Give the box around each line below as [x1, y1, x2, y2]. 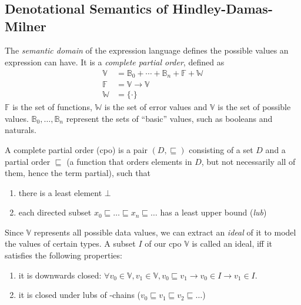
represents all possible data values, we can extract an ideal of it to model [34, 226, 296, 238]
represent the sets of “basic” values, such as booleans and [66, 112, 273, 124]
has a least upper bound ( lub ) [160, 206, 267, 218]
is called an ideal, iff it [192, 237, 273, 250]
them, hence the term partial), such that [5, 167, 150, 179]
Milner [5, 16, 46, 35]
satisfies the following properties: [5, 249, 122, 261]
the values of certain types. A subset [5, 237, 136, 250]
